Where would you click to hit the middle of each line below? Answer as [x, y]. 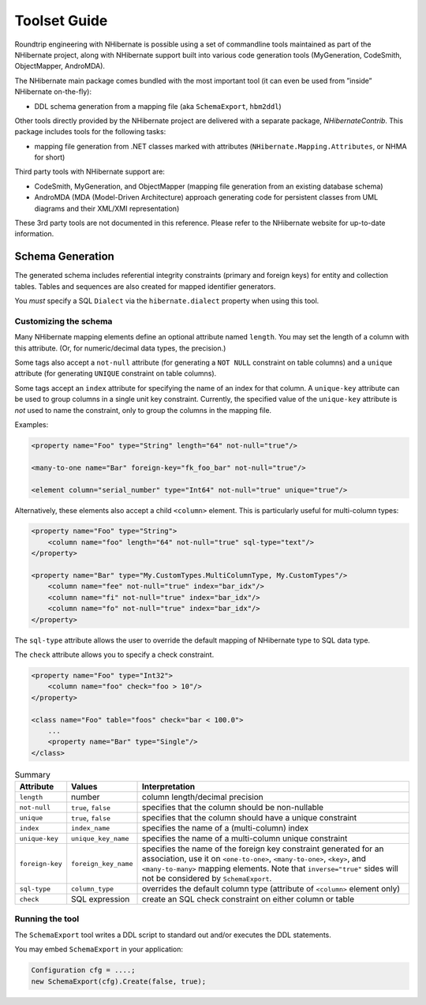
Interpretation [169, 787]
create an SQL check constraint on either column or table [248, 899]
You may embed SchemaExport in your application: [99, 949]
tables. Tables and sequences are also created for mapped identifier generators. [145, 286]
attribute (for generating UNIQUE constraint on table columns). [116, 373]
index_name [91, 828]
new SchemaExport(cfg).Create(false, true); [119, 981]
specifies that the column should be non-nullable [233, 808]
